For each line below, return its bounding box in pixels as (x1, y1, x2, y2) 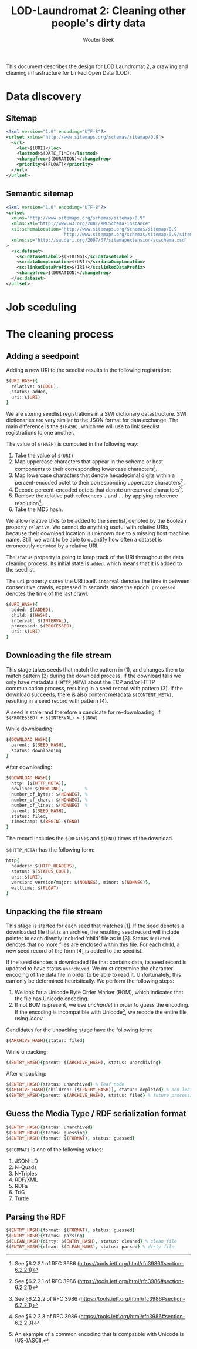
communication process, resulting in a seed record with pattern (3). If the (6, 684, 184, 692)
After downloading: (6, 763, 53, 771)
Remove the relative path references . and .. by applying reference (14, 492, 178, 499)
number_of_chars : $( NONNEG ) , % (11, 797, 88, 803)
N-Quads (14, 1163, 37, 1171)
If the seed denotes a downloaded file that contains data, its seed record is (6, 959, 187, 966)
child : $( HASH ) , (11, 612, 51, 618)
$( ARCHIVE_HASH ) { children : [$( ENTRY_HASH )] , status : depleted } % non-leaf (6, 1087, 193, 1093)
